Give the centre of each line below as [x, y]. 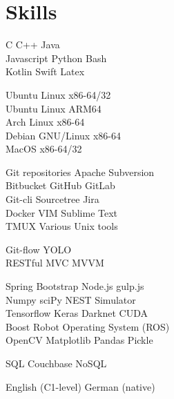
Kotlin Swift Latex [45, 71]
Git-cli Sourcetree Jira [52, 199]
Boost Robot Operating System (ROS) [88, 326]
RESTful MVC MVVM [55, 263]
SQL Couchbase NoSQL [56, 363]
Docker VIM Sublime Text [62, 212]
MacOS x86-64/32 [44, 149]
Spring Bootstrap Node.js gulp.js [75, 286]
